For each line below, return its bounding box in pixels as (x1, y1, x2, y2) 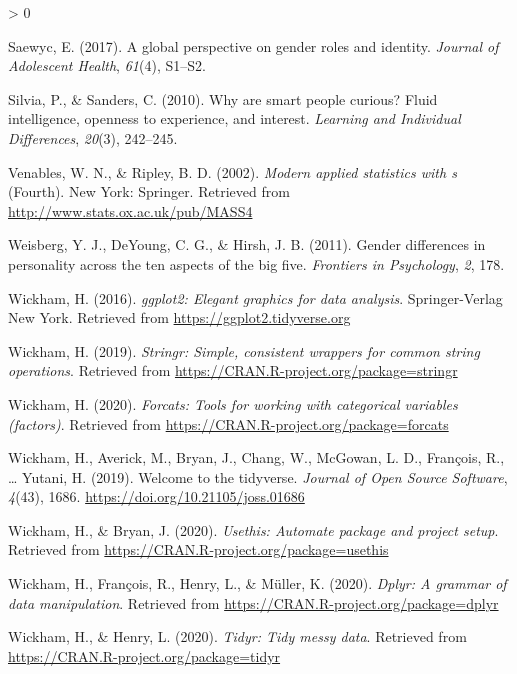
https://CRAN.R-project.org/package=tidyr (8, 645, 281, 666)
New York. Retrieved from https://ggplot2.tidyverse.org (8, 307, 351, 328)
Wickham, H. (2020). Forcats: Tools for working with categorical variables (8, 393, 458, 414)
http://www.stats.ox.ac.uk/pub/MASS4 (8, 200, 253, 221)
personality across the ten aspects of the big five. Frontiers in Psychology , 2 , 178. (8, 253, 505, 274)
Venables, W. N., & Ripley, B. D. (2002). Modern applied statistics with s (8, 161, 457, 182)
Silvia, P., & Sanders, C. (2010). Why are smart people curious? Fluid (8, 88, 438, 109)
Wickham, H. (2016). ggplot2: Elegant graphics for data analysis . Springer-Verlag (8, 287, 503, 308)
